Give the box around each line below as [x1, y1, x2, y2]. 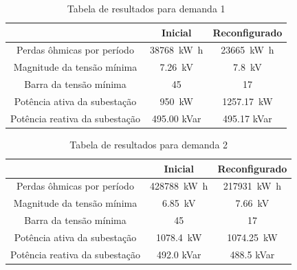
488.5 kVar [230, 247, 275, 261]
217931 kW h [223, 179, 282, 193]
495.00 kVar [151, 111, 201, 125]
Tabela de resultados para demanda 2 [69, 137, 228, 151]
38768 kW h [150, 43, 203, 57]
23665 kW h [221, 43, 274, 57]
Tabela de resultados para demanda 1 [67, 1, 225, 15]
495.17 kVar [223, 111, 272, 125]
